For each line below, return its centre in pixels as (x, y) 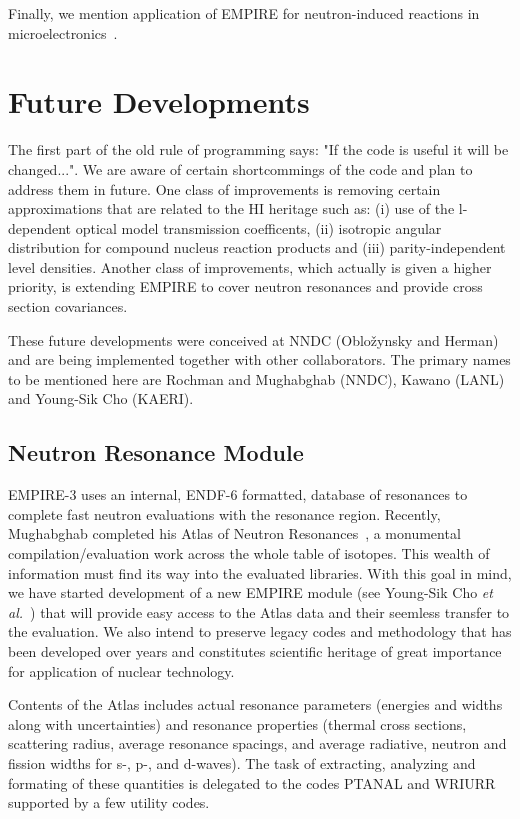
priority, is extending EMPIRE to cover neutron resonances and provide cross (245, 286)
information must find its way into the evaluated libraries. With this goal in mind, (260, 572)
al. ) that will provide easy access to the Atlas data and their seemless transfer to (259, 611)
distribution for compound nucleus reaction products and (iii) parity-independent (257, 247)
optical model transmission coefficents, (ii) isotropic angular (258, 227)
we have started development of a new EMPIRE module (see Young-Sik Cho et (250, 592)
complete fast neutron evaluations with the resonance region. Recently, (224, 513)
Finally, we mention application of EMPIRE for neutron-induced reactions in (244, 13)
